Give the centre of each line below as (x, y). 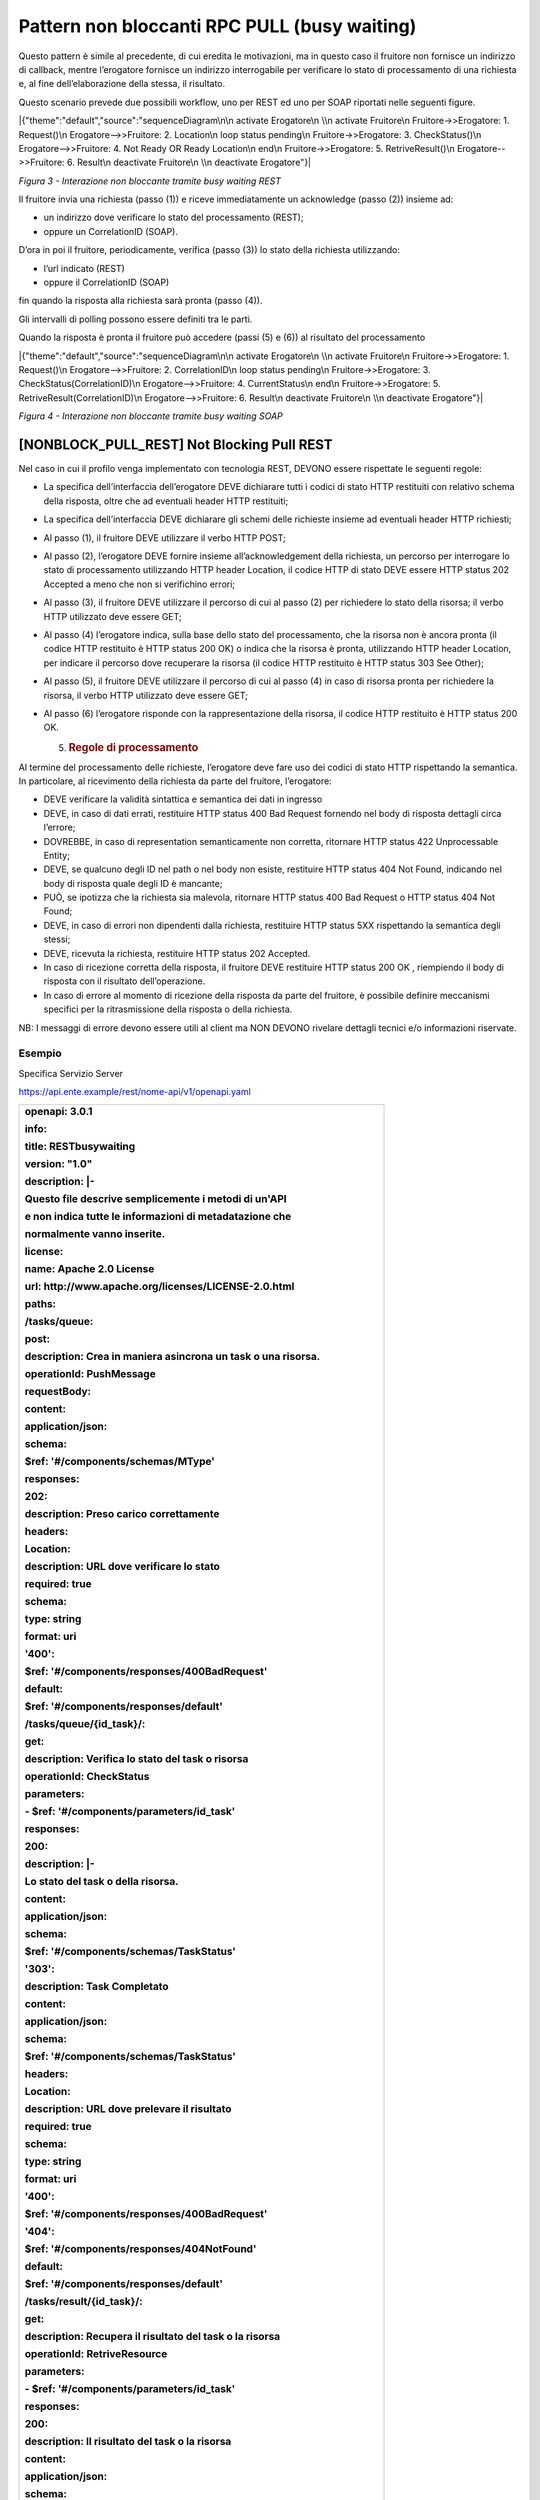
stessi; (57, 939)
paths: (40, 1303)
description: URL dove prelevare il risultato (128, 2108)
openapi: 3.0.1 (58, 1111)
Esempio (40, 1053)
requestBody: (58, 1391)
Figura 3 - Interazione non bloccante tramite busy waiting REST (150, 181)
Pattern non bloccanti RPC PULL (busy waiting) (217, 26)
